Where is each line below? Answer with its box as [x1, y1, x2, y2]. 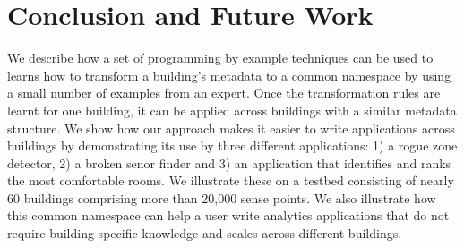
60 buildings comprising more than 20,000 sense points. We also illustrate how [7, 188, 436, 207]
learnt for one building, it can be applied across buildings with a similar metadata [7, 100, 457, 119]
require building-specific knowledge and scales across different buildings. [7, 224, 402, 243]
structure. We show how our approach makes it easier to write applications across [7, 118, 455, 137]
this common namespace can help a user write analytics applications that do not [7, 206, 450, 225]
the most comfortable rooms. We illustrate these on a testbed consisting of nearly [7, 171, 454, 190]
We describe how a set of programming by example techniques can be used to [7, 48, 434, 67]
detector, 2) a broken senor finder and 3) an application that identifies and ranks [7, 153, 451, 172]
